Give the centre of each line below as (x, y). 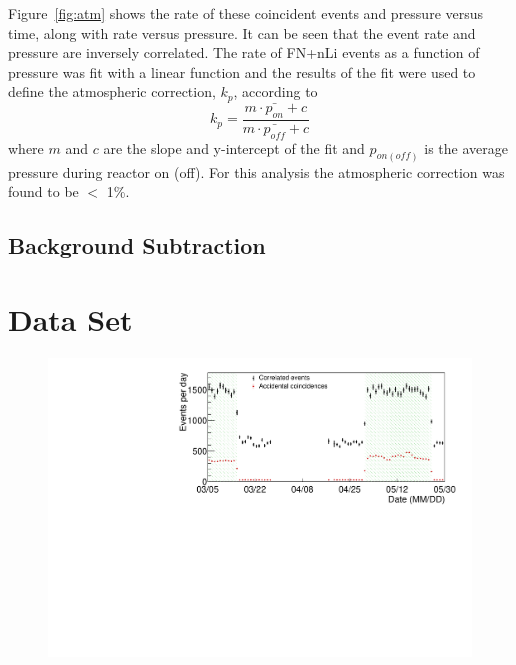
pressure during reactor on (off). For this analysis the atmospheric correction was (256, 171)
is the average (466, 147)
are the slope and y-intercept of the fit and (234, 147)
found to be (43, 191)
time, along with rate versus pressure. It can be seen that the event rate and (242, 32)
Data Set (70, 318)
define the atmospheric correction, (112, 91)
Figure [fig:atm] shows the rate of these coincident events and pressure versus (246, 13)
